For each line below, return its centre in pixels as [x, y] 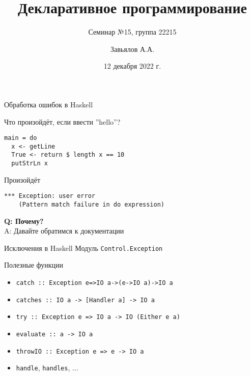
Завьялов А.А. [132, 49]
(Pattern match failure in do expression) [91, 204]
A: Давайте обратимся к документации [64, 231]
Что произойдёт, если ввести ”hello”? [62, 121]
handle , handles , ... [47, 368]
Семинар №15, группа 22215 [132, 32]
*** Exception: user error [50, 196]
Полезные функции [34, 265]
